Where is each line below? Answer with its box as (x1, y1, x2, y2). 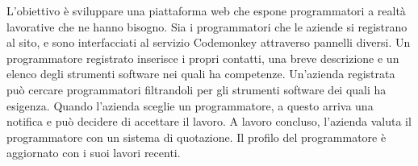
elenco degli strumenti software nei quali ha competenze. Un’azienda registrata (6, 65, 395, 82)
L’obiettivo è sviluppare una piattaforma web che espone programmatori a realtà (6, 2, 406, 19)
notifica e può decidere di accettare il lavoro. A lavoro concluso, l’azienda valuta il (6, 113, 412, 130)
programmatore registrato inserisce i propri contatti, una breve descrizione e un (6, 49, 399, 66)
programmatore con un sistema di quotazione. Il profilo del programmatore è (6, 128, 387, 145)
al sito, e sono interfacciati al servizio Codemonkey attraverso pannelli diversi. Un (6, 34, 411, 51)
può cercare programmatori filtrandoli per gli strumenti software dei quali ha (6, 81, 387, 98)
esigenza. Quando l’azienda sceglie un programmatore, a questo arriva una (6, 97, 374, 114)
